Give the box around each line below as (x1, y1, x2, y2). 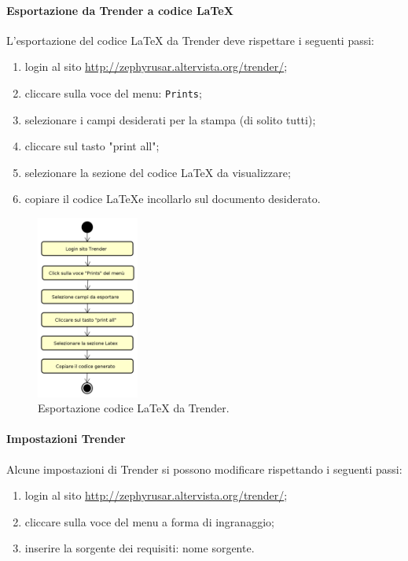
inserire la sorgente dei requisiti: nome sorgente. (24, 540, 255, 556)
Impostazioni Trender (6, 430, 126, 447)
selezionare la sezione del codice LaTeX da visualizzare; (24, 164, 291, 180)
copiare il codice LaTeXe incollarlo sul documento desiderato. (24, 190, 321, 207)
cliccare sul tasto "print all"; (24, 138, 160, 154)
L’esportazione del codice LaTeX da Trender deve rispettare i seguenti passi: (6, 31, 374, 48)
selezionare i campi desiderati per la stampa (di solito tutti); (24, 111, 316, 127)
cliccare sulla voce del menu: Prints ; (24, 84, 202, 101)
